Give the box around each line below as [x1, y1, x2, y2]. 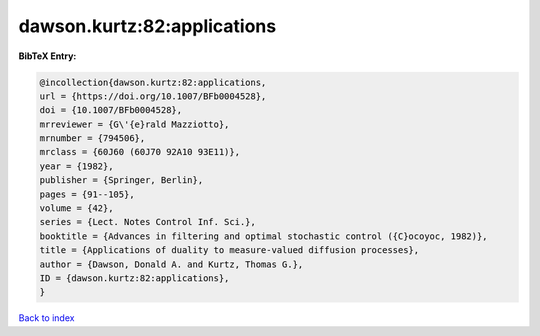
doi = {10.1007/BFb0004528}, [39, 105, 183, 116]
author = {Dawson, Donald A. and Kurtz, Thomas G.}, [39, 258, 304, 270]
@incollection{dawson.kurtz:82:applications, [39, 76, 267, 88]
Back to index [18, 312, 75, 324]
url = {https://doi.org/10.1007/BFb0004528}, [39, 90, 267, 102]
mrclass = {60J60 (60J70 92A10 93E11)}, [39, 146, 240, 158]
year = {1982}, [39, 160, 114, 172]
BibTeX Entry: [18, 50, 77, 62]
